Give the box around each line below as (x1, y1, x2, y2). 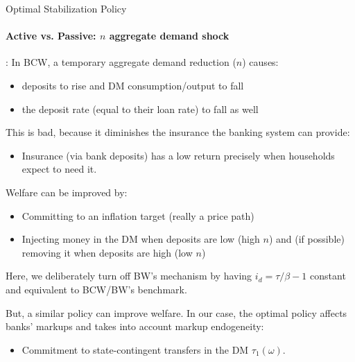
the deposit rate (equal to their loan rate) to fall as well (21, 101, 259, 116)
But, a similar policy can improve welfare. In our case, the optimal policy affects (6, 305, 347, 320)
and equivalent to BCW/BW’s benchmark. (6, 282, 187, 296)
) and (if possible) (268, 232, 345, 246)
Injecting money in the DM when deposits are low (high (21, 232, 260, 246)
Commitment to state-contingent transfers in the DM (21, 342, 249, 356)
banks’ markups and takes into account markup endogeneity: (6, 319, 264, 334)
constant (310, 268, 346, 283)
